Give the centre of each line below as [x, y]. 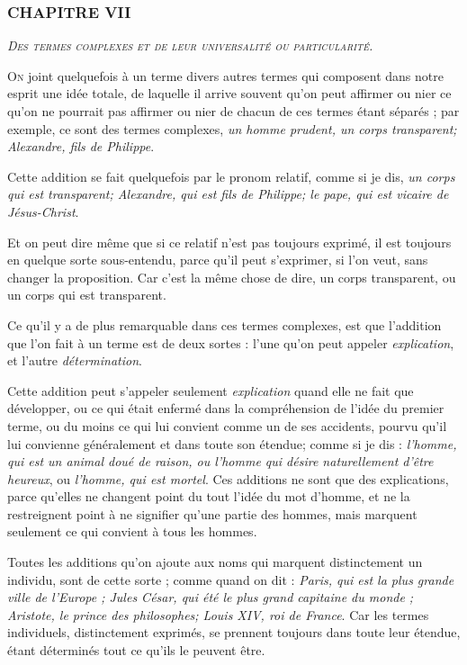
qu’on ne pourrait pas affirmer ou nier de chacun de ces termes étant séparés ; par [233, 111]
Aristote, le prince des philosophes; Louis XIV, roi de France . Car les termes [218, 614]
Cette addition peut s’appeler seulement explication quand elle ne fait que [211, 390]
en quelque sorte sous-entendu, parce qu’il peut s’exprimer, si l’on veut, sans [218, 260]
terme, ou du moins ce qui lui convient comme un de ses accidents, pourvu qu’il [227, 425]
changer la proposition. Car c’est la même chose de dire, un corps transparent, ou [232, 277]
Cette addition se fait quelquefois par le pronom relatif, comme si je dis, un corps [231, 176]
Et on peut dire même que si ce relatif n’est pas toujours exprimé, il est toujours [229, 242]
